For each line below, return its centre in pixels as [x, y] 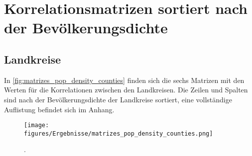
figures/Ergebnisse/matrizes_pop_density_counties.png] [119, 133]
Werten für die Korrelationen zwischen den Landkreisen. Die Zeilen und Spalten [126, 90]
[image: [37, 125]
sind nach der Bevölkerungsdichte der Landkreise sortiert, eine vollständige [118, 99]
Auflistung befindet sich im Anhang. [59, 109]
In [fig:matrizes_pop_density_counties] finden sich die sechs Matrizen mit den [124, 80]
